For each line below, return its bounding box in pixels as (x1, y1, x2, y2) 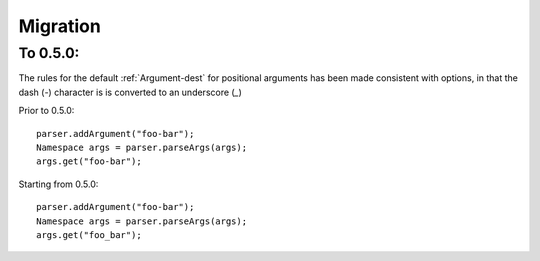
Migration (18, 15, 102, 37)
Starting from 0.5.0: (18, 178, 99, 190)
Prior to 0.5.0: (18, 105, 75, 117)
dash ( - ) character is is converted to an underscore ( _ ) (18, 86, 242, 98)
